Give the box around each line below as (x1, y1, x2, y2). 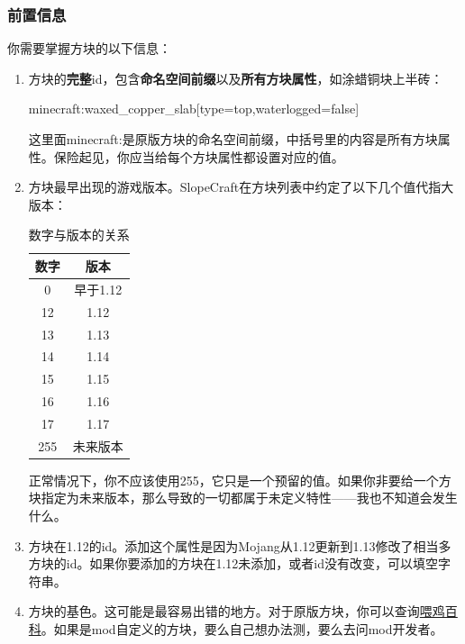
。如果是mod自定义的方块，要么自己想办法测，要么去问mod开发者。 (41, 619, 443, 638)
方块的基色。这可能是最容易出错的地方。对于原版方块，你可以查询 (28, 602, 420, 621)
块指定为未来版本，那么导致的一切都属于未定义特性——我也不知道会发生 (28, 488, 458, 507)
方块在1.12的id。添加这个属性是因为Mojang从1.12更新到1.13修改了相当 (28, 536, 439, 555)
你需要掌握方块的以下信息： (7, 39, 171, 58)
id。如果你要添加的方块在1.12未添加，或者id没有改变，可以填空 (66, 554, 439, 573)
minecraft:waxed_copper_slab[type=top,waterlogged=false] (28, 99, 360, 118)
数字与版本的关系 (28, 225, 130, 244)
